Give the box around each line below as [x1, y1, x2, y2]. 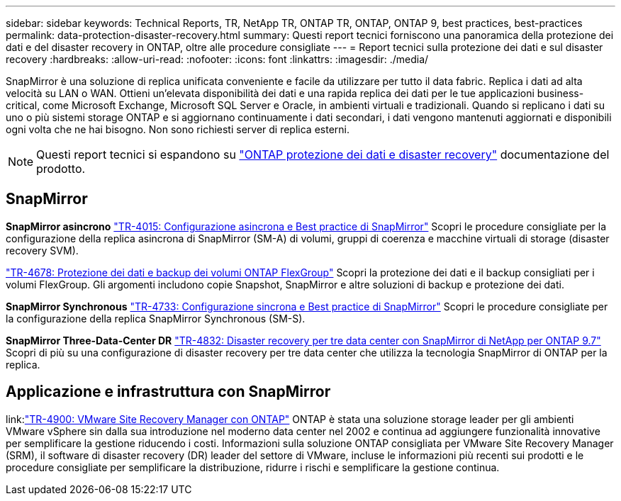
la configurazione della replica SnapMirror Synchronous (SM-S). [6, 312, 306, 325]
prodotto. [36, 162, 86, 176]
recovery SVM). [6, 244, 79, 257]
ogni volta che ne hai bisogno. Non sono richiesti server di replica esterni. [6, 123, 349, 135]
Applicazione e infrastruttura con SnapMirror [6, 383, 331, 401]
